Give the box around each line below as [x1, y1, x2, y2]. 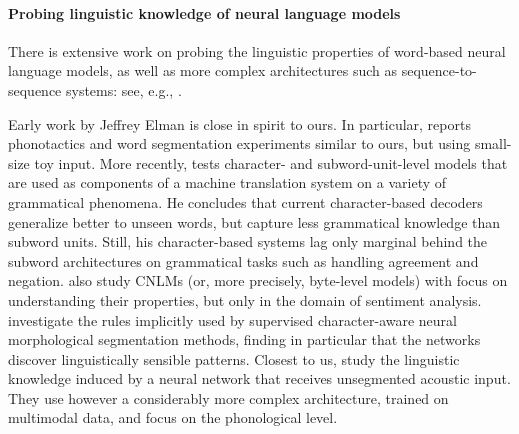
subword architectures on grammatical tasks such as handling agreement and [8, 250, 479, 271]
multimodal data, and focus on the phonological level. [8, 407, 338, 428]
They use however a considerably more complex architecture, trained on [8, 387, 449, 408]
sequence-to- [401, 60, 477, 81]
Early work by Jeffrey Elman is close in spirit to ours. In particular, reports [8, 113, 471, 134]
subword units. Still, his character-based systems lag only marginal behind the [8, 231, 488, 252]
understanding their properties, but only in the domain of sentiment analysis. [8, 289, 482, 310]
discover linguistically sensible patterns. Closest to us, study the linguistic [8, 348, 460, 369]
